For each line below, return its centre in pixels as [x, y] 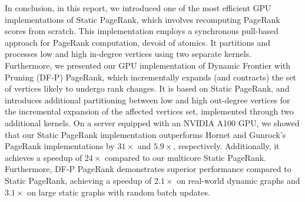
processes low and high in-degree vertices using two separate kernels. [128, 54]
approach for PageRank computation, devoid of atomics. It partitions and [138, 42]
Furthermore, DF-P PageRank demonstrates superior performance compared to [148, 169]
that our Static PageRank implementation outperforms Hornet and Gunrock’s [145, 134]
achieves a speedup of [44, 157]
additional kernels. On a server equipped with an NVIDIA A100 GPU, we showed [152, 122]
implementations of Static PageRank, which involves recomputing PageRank [142, 19]
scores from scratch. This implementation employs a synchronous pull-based [142, 31]
